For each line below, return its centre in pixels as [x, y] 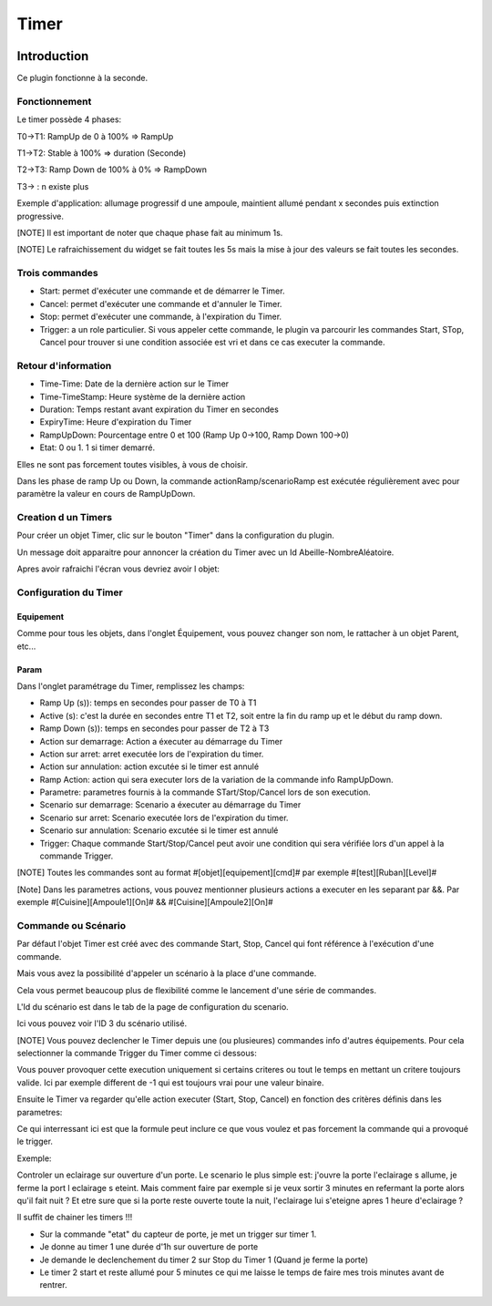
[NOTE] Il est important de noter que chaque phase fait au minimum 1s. [150, 232]
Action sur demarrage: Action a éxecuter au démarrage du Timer [161, 741]
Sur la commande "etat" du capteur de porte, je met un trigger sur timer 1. [178, 1234]
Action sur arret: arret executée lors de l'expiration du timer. [152, 754]
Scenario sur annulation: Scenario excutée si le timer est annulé [159, 830]
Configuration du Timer [70, 592]
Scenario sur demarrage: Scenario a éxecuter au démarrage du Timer [170, 805]
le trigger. [35, 1141]
